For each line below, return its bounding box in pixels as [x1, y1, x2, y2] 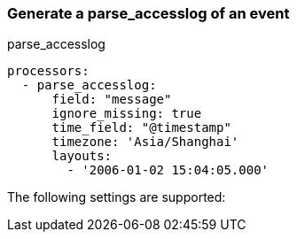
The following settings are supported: [7, 189, 226, 205]
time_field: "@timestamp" [51, 120, 231, 135]
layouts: [51, 149, 113, 164]
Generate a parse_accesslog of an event [7, 4, 290, 22]
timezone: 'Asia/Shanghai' [51, 135, 239, 150]
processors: [7, 64, 90, 79]
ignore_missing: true [51, 106, 202, 121]
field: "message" [51, 92, 172, 107]
